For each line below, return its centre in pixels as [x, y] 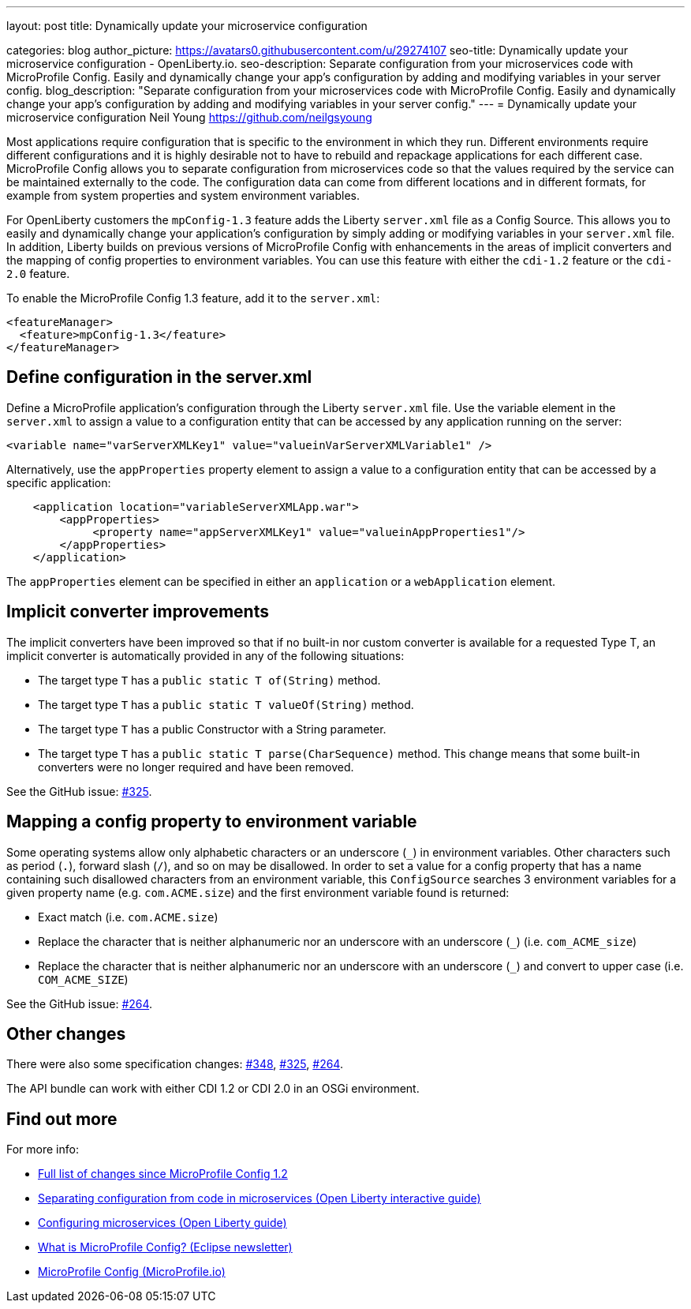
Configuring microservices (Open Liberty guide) [162, 1223]
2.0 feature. [38, 274]
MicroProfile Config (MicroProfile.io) [132, 1272]
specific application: [59, 482]
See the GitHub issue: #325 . [79, 791]
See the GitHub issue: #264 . [80, 1003]
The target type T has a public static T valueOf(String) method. [226, 704]
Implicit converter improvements [138, 612]
